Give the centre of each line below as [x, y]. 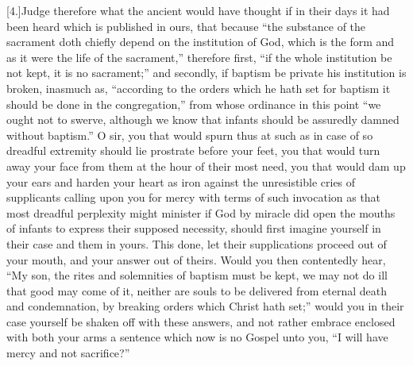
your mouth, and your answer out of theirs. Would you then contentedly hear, [196, 259]
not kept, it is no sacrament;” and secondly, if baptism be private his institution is [206, 73]
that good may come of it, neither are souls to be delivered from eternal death [197, 290]
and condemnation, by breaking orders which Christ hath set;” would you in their [205, 306]
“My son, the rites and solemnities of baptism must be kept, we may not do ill [197, 275]
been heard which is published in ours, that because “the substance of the [186, 26]
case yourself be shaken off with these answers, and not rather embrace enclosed [201, 321]
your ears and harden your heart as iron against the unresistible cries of [181, 181]
